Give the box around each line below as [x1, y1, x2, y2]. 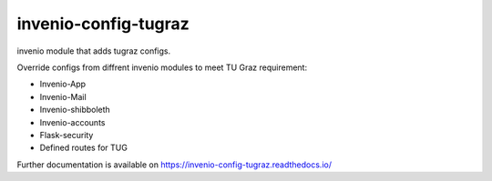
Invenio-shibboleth [39, 105, 111, 116]
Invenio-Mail [39, 91, 87, 102]
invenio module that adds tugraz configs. [16, 45, 171, 56]
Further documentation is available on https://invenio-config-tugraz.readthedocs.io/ [16, 159, 333, 170]
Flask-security [39, 129, 94, 140]
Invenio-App [39, 78, 87, 90]
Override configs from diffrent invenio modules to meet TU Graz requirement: [16, 62, 308, 73]
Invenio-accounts [39, 116, 106, 127]
